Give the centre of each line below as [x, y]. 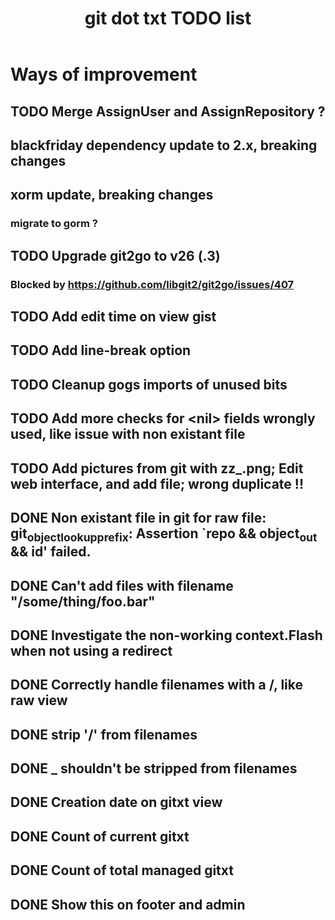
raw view [39, 700]
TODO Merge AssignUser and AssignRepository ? [168, 111]
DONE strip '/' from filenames [104, 734]
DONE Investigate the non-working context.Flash [166, 635]
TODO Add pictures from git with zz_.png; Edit [157, 468]
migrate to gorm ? [54, 224]
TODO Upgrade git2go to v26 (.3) [115, 255]
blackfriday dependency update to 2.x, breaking [164, 145]
